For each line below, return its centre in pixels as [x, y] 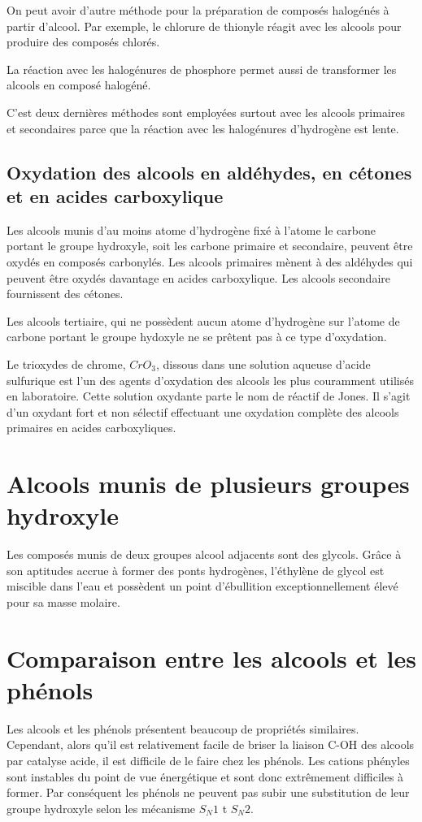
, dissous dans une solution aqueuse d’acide [263, 363]
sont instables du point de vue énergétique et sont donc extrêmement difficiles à [205, 776]
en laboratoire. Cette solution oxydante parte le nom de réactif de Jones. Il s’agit [209, 396]
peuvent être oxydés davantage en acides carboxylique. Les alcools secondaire [198, 277]
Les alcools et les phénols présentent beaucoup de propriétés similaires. [183, 728]
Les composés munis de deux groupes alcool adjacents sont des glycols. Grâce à [204, 554]
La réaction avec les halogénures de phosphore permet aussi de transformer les [202, 69]
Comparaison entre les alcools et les [211, 658]
